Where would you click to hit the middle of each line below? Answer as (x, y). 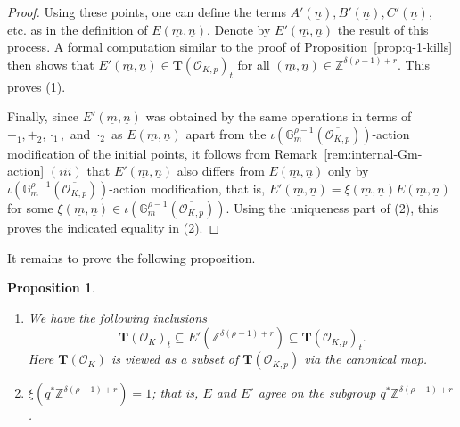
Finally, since (43, 116)
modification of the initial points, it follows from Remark (163, 153)
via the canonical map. (366, 359)
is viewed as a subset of (175, 359)
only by (348, 171)
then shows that (51, 64)
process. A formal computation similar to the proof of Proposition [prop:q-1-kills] (230, 47)
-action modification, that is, (187, 188)
